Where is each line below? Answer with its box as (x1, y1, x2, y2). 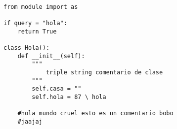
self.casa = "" (32, 85, 82, 93)
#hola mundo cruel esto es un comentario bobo (17, 110, 174, 117)
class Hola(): (3, 44, 50, 51)
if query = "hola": (3, 19, 67, 27)
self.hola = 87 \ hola (32, 93, 106, 100)
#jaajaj (17, 118, 43, 125)
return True (17, 28, 57, 35)
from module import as (3, 3, 78, 10)
